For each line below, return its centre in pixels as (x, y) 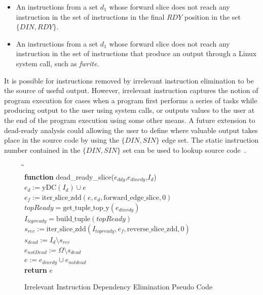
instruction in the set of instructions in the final (90, 16)
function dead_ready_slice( (69, 176)
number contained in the (42, 150)
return (36, 269)
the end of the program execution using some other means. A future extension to (130, 120)
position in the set (212, 16)
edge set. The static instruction (210, 140)
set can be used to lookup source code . (184, 150)
